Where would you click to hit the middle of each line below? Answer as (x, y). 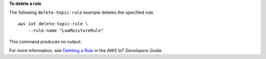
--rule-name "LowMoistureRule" (66, 31)
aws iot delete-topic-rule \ (53, 24)
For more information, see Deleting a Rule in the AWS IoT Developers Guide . (86, 50)
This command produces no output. (46, 41)
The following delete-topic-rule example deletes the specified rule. (82, 13)
